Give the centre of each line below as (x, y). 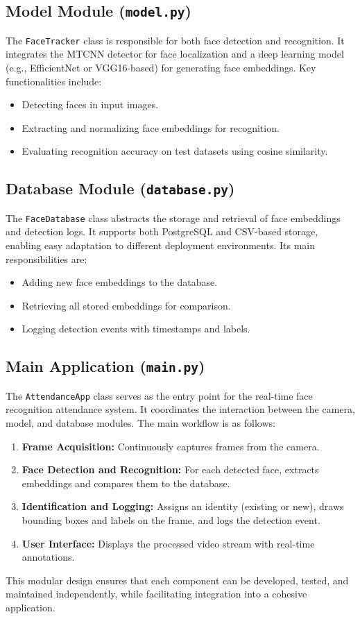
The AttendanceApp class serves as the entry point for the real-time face (159, 395)
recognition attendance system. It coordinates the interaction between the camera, (180, 409)
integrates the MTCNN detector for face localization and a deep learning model (175, 54)
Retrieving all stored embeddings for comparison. (126, 305)
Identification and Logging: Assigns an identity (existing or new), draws (183, 506)
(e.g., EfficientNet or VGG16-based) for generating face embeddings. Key (161, 68)
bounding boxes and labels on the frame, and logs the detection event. (171, 520)
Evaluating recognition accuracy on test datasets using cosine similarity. (175, 151)
